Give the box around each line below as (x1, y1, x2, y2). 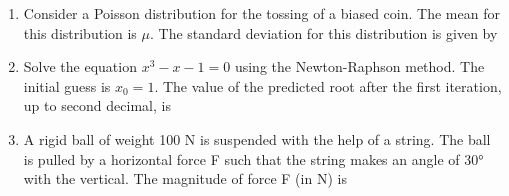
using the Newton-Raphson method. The (234, 56, 485, 77)
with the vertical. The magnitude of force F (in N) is (23, 168, 347, 189)
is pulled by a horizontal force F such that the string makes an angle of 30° (23, 148, 484, 169)
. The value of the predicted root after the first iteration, (154, 75, 502, 96)
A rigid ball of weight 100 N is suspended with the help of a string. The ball (23, 128, 491, 149)
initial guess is (23, 75, 111, 96)
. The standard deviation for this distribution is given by (150, 22, 498, 43)
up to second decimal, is (23, 95, 171, 116)
